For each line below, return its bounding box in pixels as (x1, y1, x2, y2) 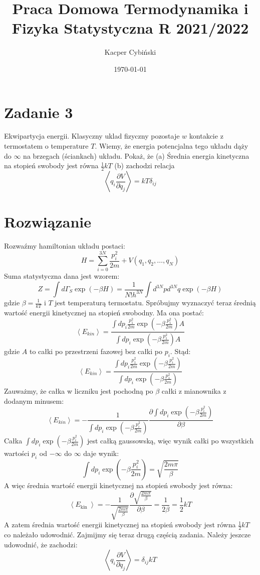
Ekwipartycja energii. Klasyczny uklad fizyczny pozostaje (4, 131, 180, 141)
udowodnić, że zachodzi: (4, 539, 78, 549)
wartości (4, 448, 30, 458)
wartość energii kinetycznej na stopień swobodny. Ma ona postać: (4, 307, 204, 317)
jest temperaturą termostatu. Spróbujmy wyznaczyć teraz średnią (55, 297, 256, 307)
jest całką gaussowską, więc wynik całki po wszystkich (87, 435, 254, 446)
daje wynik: (83, 448, 119, 458)
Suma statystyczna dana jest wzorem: (4, 271, 120, 281)
